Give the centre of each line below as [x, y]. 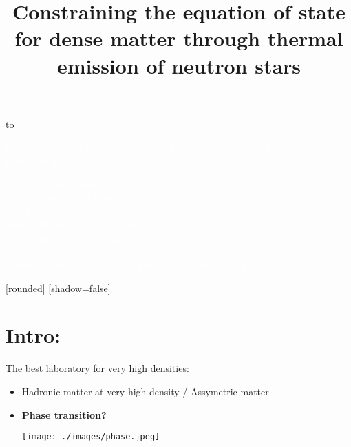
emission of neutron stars [179, 65]
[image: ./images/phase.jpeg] [91, 437]
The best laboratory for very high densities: [97, 368]
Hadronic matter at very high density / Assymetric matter [145, 391]
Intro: [33, 335]
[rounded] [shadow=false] [58, 288]
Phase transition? [64, 414]
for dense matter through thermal [179, 38]
